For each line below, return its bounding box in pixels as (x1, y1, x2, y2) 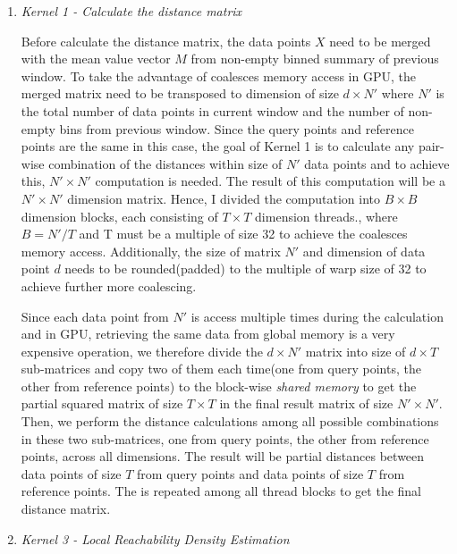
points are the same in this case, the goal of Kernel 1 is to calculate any (21, 137, 415, 155)
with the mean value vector (21, 49, 171, 68)
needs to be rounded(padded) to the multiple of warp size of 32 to (64, 259, 427, 278)
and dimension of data (302, 241, 426, 260)
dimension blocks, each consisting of (21, 206, 218, 225)
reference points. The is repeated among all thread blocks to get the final (21, 482, 421, 500)
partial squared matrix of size (21, 394, 183, 413)
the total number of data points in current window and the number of (21, 101, 404, 120)
